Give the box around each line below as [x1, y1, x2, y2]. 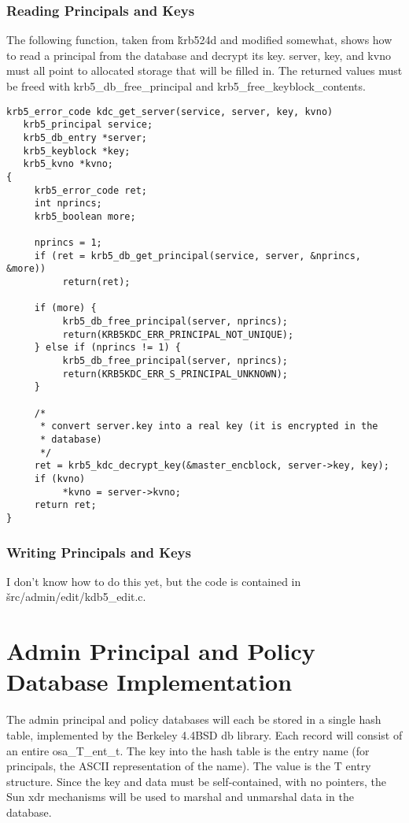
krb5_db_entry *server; [23, 132, 147, 143]
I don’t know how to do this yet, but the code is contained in [6, 573, 301, 589]
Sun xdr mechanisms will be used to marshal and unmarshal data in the [6, 788, 354, 805]
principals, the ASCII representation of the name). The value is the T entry [6, 758, 371, 774]
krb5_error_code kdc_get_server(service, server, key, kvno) [6, 106, 333, 117]
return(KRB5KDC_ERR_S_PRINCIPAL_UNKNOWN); [62, 368, 288, 380]
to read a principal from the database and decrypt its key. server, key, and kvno [6, 46, 391, 63]
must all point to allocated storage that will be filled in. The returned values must [6, 62, 403, 79]
